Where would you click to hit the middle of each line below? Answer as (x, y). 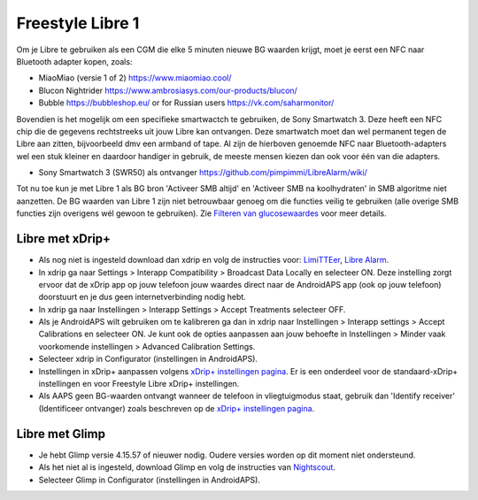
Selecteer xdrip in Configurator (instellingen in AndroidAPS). (148, 359)
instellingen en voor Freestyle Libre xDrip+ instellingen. (139, 384)
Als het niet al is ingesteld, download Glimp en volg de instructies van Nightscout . (187, 467)
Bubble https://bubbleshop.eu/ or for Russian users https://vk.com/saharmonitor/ (186, 103)
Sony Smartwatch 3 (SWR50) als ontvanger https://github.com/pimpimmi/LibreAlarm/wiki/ (203, 173)
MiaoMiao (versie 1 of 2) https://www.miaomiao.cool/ (135, 78)
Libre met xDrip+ (63, 239)
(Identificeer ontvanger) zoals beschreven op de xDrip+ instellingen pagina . (177, 408)
